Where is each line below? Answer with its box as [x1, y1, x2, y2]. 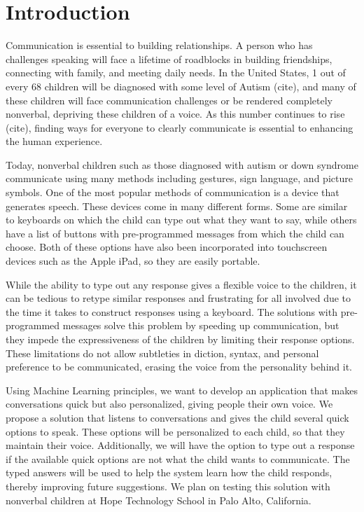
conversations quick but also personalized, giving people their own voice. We [6, 396, 333, 411]
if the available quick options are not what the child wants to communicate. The [6, 451, 350, 466]
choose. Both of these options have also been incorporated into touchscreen [6, 240, 328, 254]
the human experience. [6, 134, 103, 148]
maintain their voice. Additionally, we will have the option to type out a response [6, 438, 355, 452]
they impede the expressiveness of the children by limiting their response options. [6, 332, 355, 346]
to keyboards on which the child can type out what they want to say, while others [6, 212, 357, 227]
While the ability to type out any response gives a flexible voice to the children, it [6, 277, 357, 291]
